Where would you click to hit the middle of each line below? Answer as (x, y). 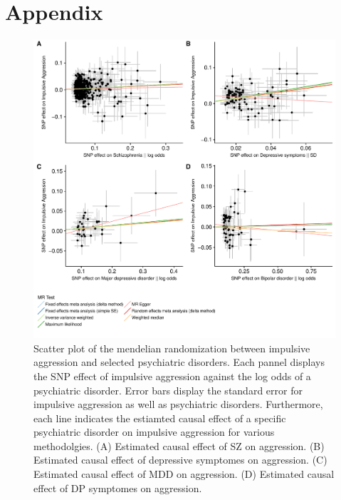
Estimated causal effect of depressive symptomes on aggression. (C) (180, 460)
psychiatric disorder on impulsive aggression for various (154, 432)
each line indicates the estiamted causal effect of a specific (160, 418)
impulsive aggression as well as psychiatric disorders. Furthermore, (178, 404)
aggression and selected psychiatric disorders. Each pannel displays (179, 362)
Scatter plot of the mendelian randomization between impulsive (172, 348)
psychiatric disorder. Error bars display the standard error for (168, 390)
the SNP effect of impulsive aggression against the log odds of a (172, 376)
